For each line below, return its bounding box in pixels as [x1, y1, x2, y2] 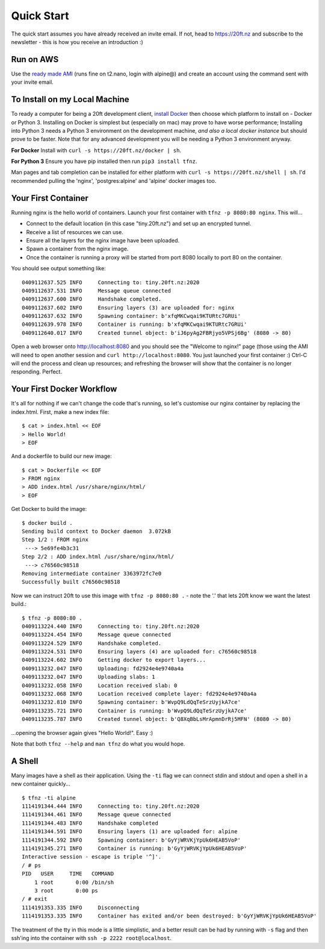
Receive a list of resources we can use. [26, 228, 123, 235]
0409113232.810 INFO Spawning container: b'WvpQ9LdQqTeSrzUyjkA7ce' [22, 699, 241, 706]
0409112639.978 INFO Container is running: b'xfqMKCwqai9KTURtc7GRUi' [22, 321, 247, 328]
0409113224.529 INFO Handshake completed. [22, 640, 162, 647]
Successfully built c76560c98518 [22, 579, 120, 585]
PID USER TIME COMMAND [22, 871, 114, 877]
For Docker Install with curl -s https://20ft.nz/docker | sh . [11, 147, 182, 154]
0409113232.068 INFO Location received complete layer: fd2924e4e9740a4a [22, 691, 257, 697]
